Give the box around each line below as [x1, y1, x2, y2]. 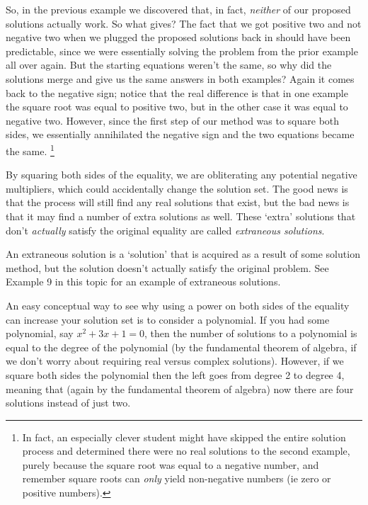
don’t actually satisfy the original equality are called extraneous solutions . [6, 222, 325, 237]
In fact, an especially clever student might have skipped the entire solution [22, 429, 346, 444]
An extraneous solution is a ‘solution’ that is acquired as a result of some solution [6, 246, 360, 261]
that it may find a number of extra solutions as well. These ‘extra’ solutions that [6, 208, 356, 223]
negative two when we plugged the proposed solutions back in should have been [6, 30, 351, 45]
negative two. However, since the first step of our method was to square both [6, 113, 340, 127]
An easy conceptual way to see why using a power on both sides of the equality [6, 297, 350, 312]
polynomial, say [6, 326, 74, 341]
